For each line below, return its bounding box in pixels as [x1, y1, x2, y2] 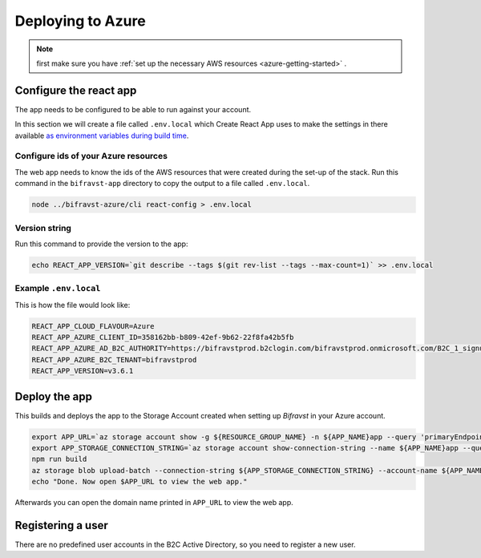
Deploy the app [14, 390, 92, 403]
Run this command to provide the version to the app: [14, 239, 188, 249]
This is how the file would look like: [14, 300, 131, 309]
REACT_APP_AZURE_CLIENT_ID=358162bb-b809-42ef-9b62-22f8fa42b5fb [31, 333, 294, 342]
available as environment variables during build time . [14, 131, 189, 140]
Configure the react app [14, 83, 137, 97]
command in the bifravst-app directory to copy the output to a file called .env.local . [14, 179, 310, 188]
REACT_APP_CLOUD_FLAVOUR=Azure [31, 321, 156, 330]
